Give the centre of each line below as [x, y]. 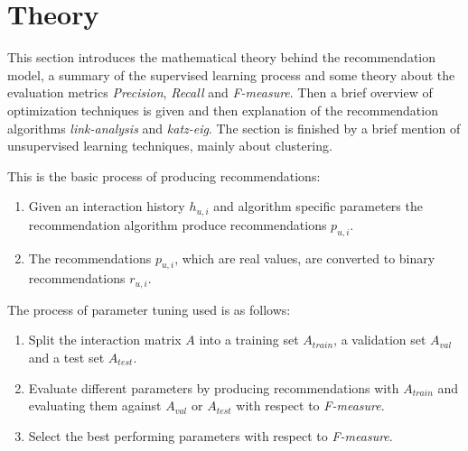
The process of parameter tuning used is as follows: [149, 309]
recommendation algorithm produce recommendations [178, 224]
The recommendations [90, 258]
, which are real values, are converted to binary [305, 258]
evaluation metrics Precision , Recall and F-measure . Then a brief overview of [220, 92]
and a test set [66, 357]
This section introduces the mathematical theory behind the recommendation [222, 57]
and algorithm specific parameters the [318, 206]
